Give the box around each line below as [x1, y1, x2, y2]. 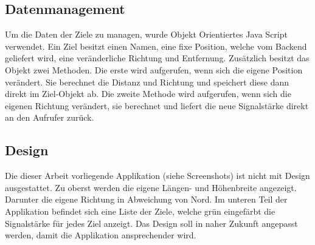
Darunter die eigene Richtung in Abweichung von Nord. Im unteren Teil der [5, 193, 288, 206]
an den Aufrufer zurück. [5, 111, 94, 124]
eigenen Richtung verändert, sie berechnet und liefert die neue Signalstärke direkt [5, 99, 309, 112]
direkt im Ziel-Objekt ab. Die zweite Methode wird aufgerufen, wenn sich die [5, 87, 291, 100]
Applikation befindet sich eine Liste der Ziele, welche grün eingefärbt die [5, 204, 275, 217]
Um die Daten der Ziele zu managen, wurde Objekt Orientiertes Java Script [5, 28, 288, 41]
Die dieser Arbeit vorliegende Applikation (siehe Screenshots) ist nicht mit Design [5, 169, 310, 182]
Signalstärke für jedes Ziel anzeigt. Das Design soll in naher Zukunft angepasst [5, 216, 298, 229]
